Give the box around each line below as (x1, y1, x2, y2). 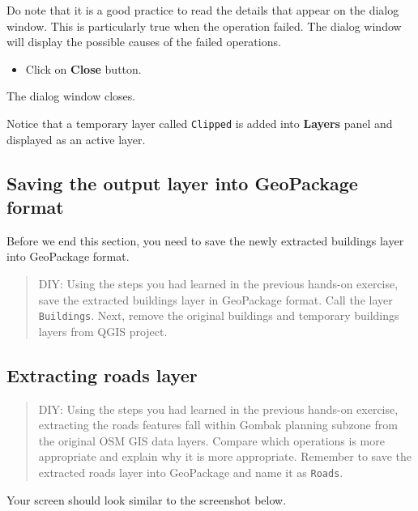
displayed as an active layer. (6, 130, 146, 147)
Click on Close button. (25, 60, 142, 77)
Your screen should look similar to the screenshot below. (6, 491, 287, 508)
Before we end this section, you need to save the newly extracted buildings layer (6, 232, 404, 249)
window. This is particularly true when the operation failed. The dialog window (6, 17, 402, 34)
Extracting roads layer (6, 362, 198, 387)
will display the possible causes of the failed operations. (6, 33, 281, 50)
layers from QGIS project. (38, 322, 168, 339)
